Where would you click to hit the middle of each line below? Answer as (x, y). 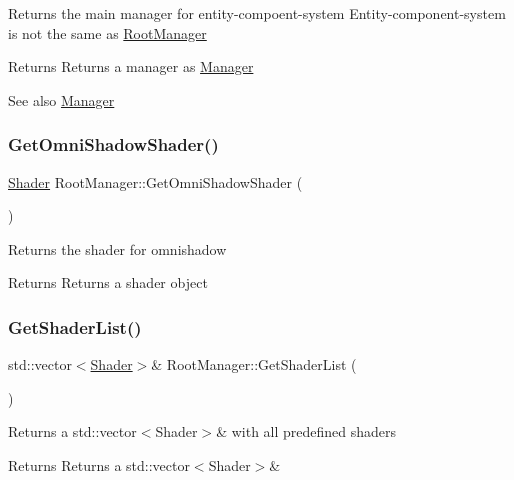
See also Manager (61, 99)
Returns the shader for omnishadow (117, 248)
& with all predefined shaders (306, 431)
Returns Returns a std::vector (99, 464)
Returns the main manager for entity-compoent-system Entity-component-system (257, 13)
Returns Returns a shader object (108, 282)
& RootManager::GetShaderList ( (254, 364)
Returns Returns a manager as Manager (131, 66)
